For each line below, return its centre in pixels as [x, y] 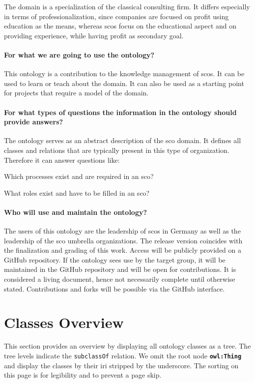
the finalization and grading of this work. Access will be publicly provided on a [123, 250]
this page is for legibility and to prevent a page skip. [83, 375]
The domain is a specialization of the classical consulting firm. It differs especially [127, 6]
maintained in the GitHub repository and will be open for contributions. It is [120, 269]
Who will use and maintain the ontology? [76, 212]
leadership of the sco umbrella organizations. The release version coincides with [123, 240]
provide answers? [34, 122]
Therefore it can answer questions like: [62, 160]
